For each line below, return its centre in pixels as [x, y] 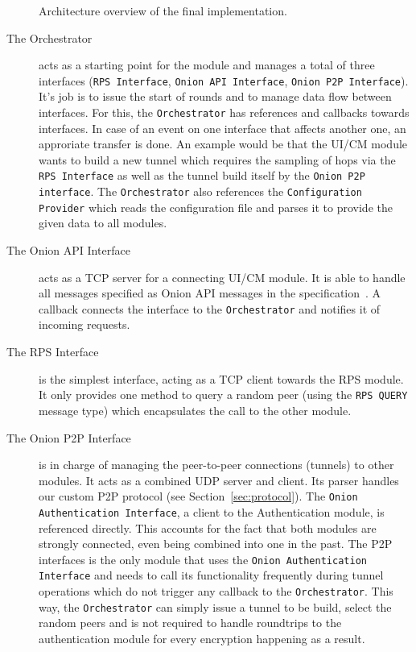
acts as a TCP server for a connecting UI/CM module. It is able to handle [222, 277]
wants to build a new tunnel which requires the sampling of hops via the [217, 159]
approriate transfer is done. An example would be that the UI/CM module [223, 144]
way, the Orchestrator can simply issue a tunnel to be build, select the [215, 606]
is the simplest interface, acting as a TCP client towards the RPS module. [221, 378]
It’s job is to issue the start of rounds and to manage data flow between [215, 96]
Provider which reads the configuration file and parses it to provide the [216, 207]
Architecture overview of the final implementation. [163, 10]
